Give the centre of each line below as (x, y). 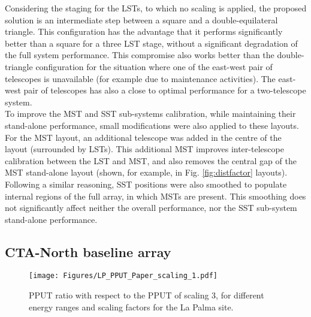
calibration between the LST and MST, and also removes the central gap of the (151, 160)
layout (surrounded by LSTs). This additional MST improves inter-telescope (144, 149)
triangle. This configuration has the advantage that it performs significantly (144, 31)
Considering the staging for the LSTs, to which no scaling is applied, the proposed (156, 8)
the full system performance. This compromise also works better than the (140, 55)
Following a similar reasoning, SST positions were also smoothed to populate (146, 184)
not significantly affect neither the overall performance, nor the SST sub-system (151, 208)
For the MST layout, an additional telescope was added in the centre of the (143, 137)
